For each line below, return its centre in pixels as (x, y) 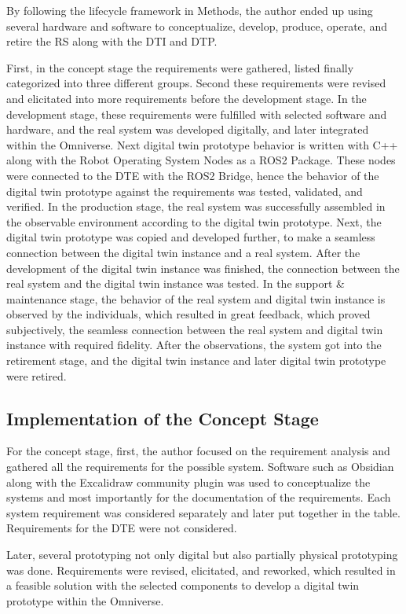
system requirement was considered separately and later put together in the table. (203, 512)
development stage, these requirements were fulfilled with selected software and (197, 114)
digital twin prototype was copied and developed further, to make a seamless (191, 237)
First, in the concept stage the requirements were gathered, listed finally (180, 67)
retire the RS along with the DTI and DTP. (112, 41)
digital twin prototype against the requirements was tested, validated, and (185, 191)
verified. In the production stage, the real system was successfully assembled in (196, 206)
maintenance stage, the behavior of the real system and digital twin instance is (196, 298)
